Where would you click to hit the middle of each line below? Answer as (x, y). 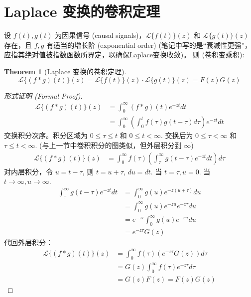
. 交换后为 (177, 135)
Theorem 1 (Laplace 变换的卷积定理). (65, 71)
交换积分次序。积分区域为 (46, 135)
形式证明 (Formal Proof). (43, 95)
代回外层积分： (28, 242)
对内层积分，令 (28, 171)
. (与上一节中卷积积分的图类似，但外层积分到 (108, 145)
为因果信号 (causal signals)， (100, 35)
